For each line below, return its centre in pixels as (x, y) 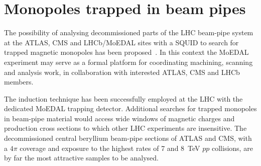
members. (19, 82)
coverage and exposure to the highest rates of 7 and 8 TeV (110, 148)
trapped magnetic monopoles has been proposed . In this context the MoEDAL (126, 52)
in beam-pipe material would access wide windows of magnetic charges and (119, 118)
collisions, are (232, 148)
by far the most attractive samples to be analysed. (81, 158)
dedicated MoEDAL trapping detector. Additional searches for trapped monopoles (130, 108)
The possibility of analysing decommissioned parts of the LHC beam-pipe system (129, 32)
